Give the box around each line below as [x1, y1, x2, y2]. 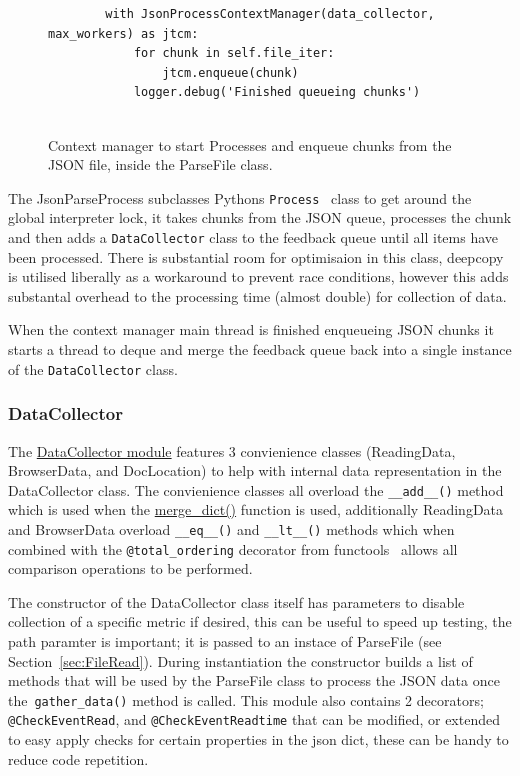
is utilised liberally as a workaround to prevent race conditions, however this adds [8, 266, 509, 287]
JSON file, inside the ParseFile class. [48, 154, 273, 175]
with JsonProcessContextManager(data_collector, [105, 7, 435, 21]
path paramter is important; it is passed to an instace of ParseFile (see [8, 631, 442, 652]
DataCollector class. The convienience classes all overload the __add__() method [8, 479, 504, 500]
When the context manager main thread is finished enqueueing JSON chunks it [8, 319, 494, 340]
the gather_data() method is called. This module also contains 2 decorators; [8, 689, 484, 710]
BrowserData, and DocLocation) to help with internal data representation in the [8, 460, 502, 481]
